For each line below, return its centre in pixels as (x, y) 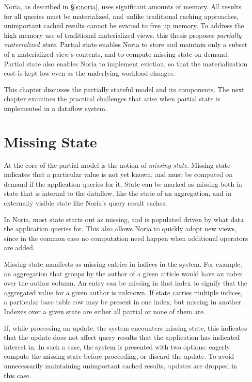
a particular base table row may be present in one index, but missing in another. (124, 302)
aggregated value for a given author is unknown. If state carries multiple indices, (123, 292)
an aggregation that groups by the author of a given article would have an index (123, 273)
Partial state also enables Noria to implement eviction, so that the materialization (126, 63)
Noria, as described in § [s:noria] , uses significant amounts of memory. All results (123, 6)
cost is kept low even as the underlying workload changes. (90, 73)
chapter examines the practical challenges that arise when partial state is (112, 99)
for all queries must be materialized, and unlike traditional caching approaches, (121, 16)
